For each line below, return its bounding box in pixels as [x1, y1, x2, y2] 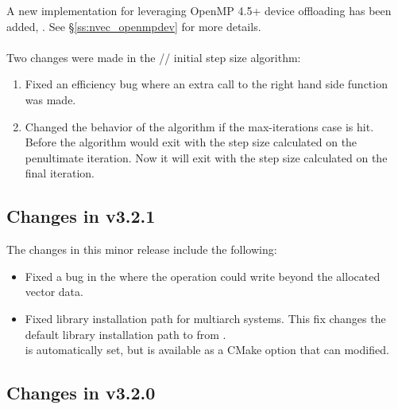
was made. [25, 91, 76, 107]
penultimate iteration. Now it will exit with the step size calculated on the [25, 149, 388, 166]
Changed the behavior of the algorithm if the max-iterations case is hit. [25, 118, 374, 134]
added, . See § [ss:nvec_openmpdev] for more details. [6, 18, 261, 34]
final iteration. [25, 165, 95, 181]
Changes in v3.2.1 [6, 204, 156, 228]
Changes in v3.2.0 [6, 380, 156, 405]
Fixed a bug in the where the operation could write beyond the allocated [25, 267, 381, 284]
